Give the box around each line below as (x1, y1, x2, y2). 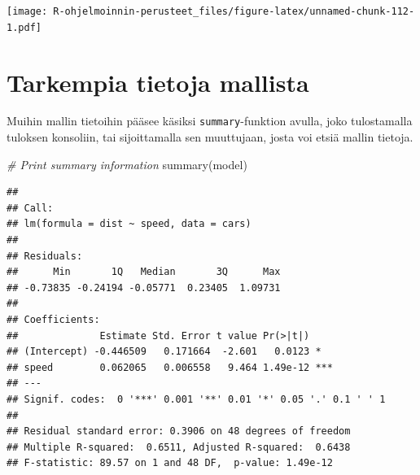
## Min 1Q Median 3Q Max (7, 266, 281, 278)
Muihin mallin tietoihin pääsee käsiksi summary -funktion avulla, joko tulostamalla (7, 112, 413, 129)
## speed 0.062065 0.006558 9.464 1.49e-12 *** (7, 361, 333, 373)
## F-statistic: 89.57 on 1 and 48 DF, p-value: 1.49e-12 (7, 457, 333, 469)
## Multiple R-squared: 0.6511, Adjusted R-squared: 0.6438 (7, 441, 351, 453)
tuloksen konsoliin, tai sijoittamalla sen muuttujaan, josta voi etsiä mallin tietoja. (7, 129, 413, 146)
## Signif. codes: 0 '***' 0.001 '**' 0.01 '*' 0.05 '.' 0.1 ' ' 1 (7, 394, 386, 405)
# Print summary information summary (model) (7, 155, 247, 172)
